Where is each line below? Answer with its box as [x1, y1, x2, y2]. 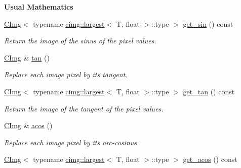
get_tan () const [183, 86, 235, 96]
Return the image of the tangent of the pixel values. [4, 103, 164, 114]
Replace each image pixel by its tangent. [4, 69, 128, 80]
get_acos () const [183, 154, 237, 164]
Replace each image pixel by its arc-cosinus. [4, 137, 139, 147]
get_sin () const [183, 18, 233, 29]
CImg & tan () [4, 52, 50, 63]
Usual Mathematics [4, 2, 73, 12]
